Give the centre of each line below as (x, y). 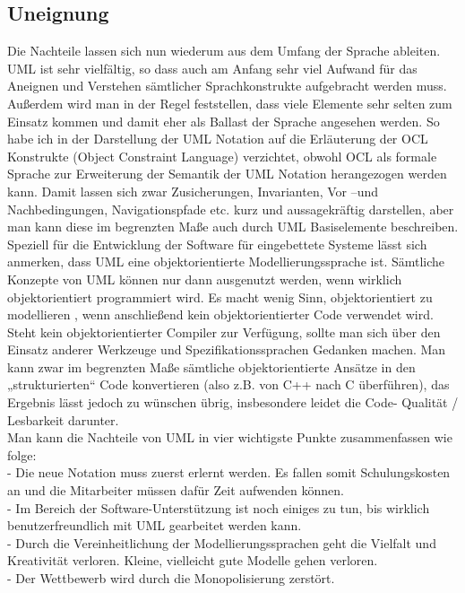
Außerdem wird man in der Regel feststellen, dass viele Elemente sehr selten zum (230, 103)
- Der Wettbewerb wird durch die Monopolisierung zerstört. (171, 578)
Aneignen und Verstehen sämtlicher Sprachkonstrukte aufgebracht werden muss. (227, 86)
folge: (22, 454)
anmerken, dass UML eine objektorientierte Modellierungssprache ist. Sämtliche (226, 262)
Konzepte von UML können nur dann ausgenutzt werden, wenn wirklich (205, 279)
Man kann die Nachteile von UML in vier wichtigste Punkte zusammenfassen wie (230, 437)
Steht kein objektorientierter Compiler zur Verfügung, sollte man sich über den (224, 331)
